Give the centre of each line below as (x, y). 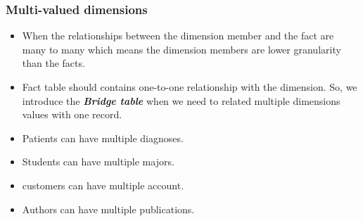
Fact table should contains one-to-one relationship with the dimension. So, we (190, 87)
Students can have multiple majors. (98, 162)
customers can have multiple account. (103, 185)
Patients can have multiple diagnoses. (103, 138)
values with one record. (72, 114)
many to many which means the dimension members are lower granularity (181, 49)
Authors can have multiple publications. (108, 209)
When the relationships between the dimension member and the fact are (178, 36)
